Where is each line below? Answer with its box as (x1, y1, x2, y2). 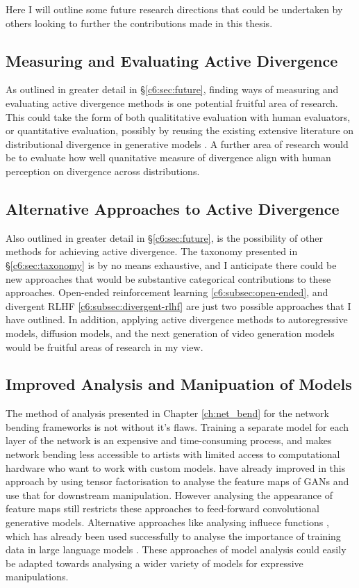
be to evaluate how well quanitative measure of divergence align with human (6, 150, 331, 165)
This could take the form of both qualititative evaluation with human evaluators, (6, 109, 351, 124)
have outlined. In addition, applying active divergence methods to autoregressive (6, 312, 348, 327)
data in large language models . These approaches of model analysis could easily (6, 542, 347, 557)
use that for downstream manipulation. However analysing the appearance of (6, 487, 333, 502)
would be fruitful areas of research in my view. (6, 339, 203, 354)
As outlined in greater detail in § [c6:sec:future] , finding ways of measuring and (6, 82, 339, 97)
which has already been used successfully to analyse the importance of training (6, 528, 341, 543)
